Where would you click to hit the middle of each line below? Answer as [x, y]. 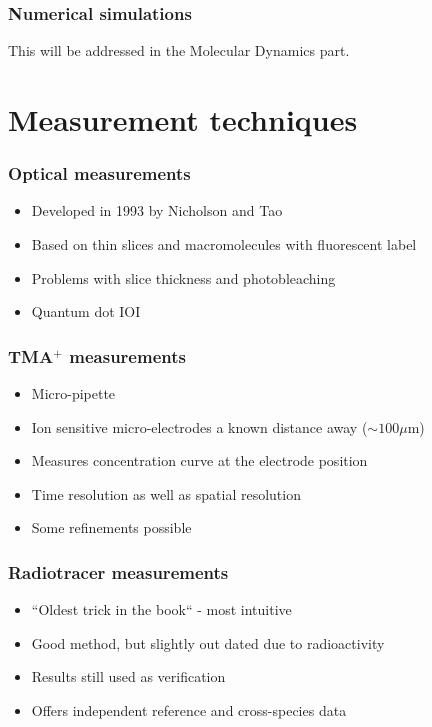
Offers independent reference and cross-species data [189, 709]
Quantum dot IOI [86, 311]
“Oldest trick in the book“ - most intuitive [161, 609]
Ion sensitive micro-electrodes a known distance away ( [199, 426]
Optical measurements [99, 173]
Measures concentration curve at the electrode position [199, 460]
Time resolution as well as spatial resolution [166, 493]
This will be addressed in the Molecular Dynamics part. [179, 50]
